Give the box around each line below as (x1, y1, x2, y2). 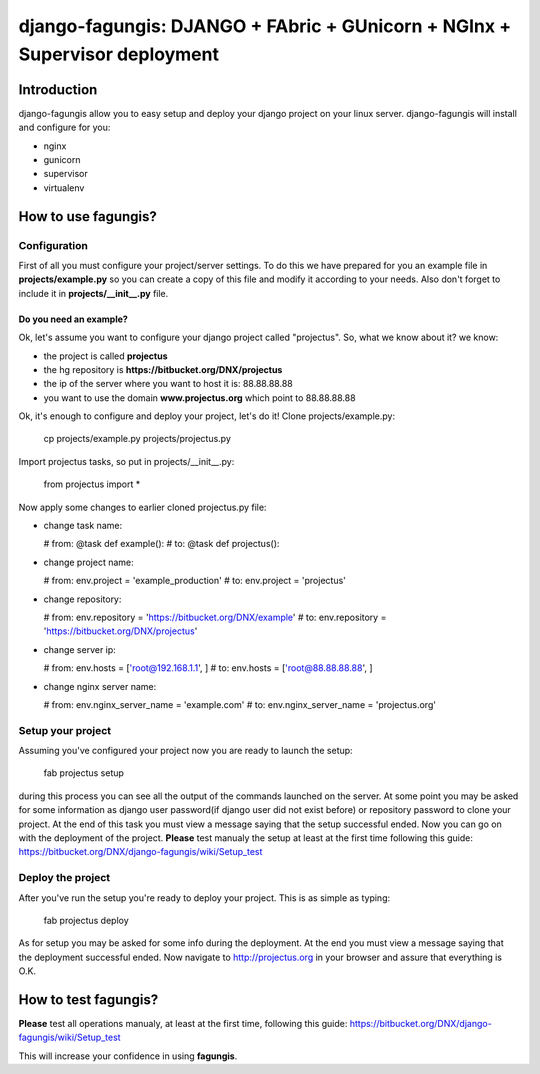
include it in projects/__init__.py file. (18, 287, 169, 299)
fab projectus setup (43, 767, 125, 779)
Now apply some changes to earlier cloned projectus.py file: (18, 501, 267, 513)
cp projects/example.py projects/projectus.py (43, 433, 232, 445)
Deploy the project (18, 871, 111, 885)
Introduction (18, 81, 98, 98)
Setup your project (18, 723, 112, 737)
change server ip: (43, 643, 117, 655)
